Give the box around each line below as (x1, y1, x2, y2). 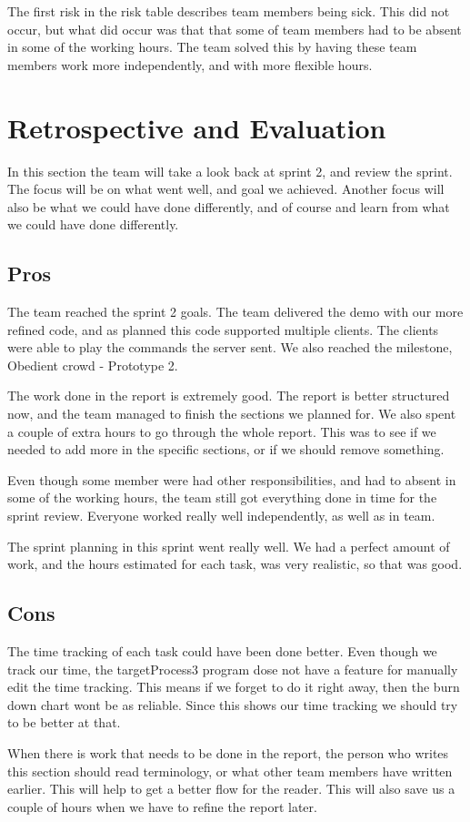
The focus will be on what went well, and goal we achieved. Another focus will (7, 179, 445, 198)
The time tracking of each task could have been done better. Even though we (7, 642, 437, 660)
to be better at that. (7, 713, 121, 732)
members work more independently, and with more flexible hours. (7, 55, 373, 74)
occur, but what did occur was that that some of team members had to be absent (7, 19, 462, 38)
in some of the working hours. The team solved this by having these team (7, 37, 417, 56)
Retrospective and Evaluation (7, 108, 386, 146)
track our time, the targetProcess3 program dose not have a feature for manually (7, 659, 458, 678)
